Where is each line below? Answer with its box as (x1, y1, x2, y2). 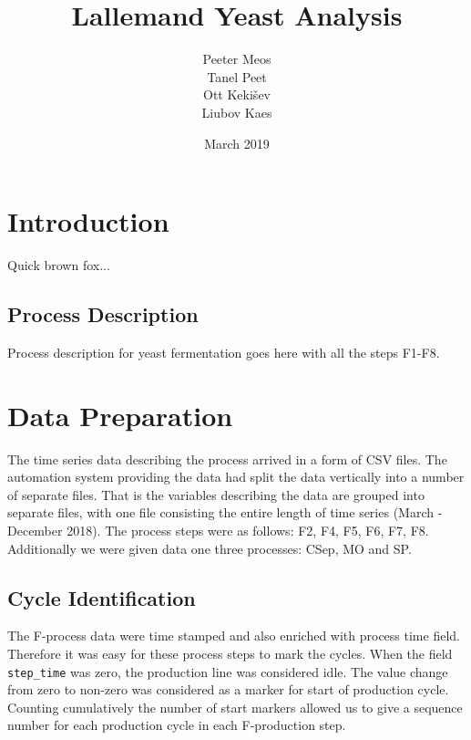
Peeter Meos (202, 49, 271, 68)
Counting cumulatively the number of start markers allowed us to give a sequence (7, 697, 463, 716)
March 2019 (204, 133, 270, 152)
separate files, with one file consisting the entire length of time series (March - (7, 503, 443, 522)
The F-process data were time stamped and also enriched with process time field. (7, 626, 460, 645)
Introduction (7, 203, 169, 240)
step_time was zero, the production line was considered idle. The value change (7, 662, 448, 681)
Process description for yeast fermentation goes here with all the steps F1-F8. (7, 342, 440, 361)
